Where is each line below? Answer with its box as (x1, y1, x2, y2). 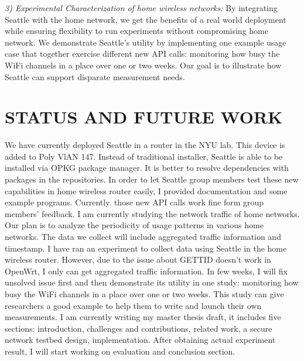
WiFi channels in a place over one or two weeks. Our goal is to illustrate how (5, 59, 282, 71)
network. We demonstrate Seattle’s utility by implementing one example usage (5, 36, 286, 48)
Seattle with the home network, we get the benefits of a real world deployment (5, 13, 286, 25)
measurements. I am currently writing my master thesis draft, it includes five (5, 311, 281, 323)
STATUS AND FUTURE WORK (5, 105, 283, 129)
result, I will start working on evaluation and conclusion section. (5, 345, 235, 357)
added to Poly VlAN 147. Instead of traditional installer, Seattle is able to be (5, 150, 283, 162)
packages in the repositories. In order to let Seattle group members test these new (5, 173, 299, 185)
